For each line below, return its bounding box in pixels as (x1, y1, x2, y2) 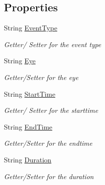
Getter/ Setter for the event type (4, 39, 101, 49)
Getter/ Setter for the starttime (4, 105, 98, 115)
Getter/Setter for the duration (4, 171, 94, 181)
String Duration (4, 154, 52, 164)
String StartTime (4, 88, 56, 99)
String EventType (4, 23, 58, 33)
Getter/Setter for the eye (4, 72, 79, 82)
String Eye (4, 55, 36, 66)
